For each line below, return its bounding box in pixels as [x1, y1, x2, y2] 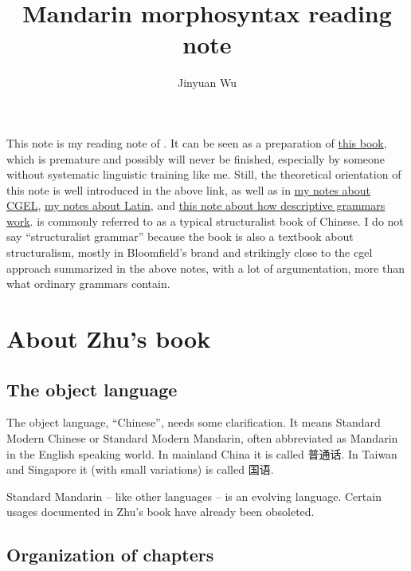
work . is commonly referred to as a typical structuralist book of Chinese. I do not [6, 212, 404, 229]
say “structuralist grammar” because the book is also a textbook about [6, 228, 354, 245]
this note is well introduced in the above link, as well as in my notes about [6, 181, 370, 198]
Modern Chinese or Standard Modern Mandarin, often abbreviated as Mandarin [6, 430, 398, 447]
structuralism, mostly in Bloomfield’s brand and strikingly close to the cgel [6, 244, 373, 261]
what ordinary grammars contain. [6, 275, 170, 292]
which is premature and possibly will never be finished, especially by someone [6, 150, 386, 167]
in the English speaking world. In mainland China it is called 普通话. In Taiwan [6, 445, 397, 462]
